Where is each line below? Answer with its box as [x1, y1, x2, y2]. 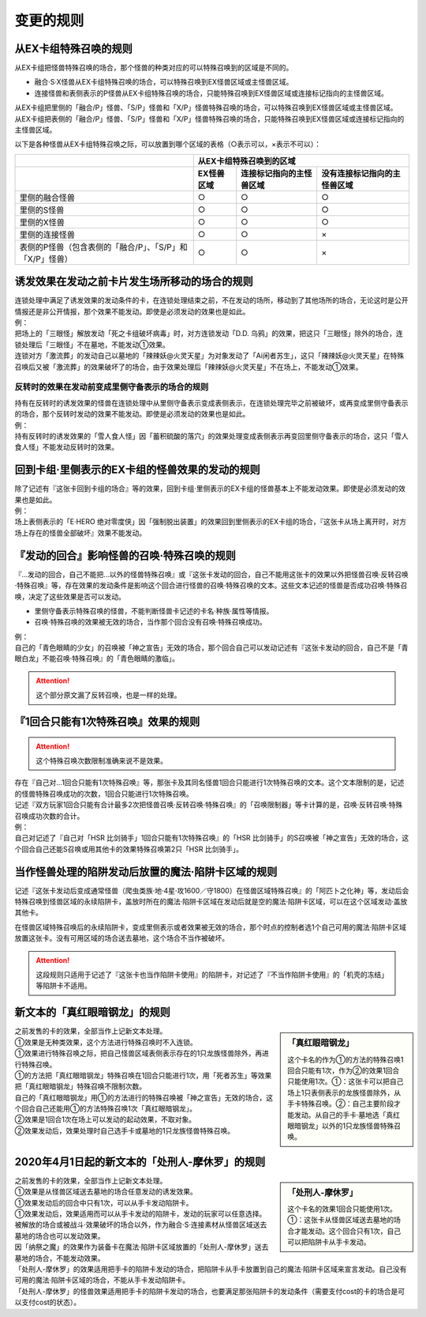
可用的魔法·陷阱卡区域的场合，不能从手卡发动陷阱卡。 [14, 1275, 190, 1285]
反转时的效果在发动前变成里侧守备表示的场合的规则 [14, 382, 209, 393]
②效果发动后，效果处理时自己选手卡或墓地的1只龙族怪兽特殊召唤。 [14, 1126, 235, 1135]
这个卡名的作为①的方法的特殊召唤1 [287, 1055, 404, 1064]
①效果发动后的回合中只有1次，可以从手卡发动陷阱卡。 [14, 1198, 193, 1207]
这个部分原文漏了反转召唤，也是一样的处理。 [35, 690, 181, 700]
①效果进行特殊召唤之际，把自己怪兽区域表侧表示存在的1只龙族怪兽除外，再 [14, 1048, 263, 1059]
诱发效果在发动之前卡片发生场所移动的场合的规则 [14, 275, 253, 289]
